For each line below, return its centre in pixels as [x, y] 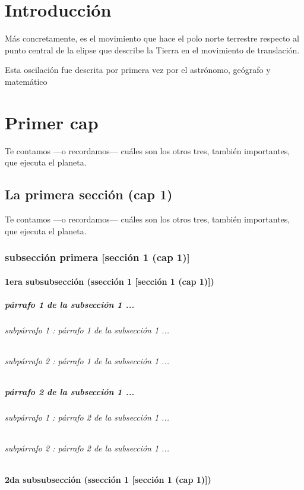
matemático [26, 81]
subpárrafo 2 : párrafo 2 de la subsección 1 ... [87, 448]
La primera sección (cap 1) [89, 194]
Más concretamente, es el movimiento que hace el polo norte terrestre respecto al [152, 38]
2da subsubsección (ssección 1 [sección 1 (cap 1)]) [108, 479]
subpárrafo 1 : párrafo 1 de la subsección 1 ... [87, 330]
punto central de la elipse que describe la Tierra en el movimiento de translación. [152, 50]
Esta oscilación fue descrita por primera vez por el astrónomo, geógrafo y [138, 70]
